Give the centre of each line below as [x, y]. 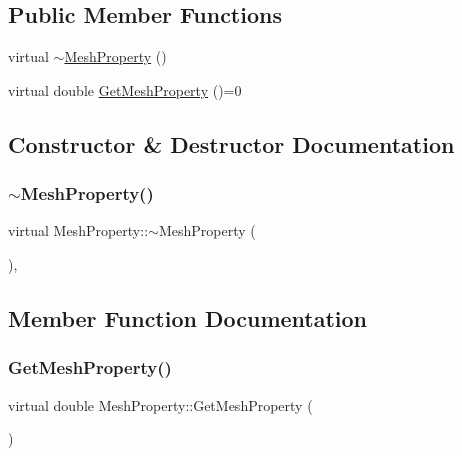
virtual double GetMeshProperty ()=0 [125, 89]
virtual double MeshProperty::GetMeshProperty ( [160, 404]
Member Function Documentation [188, 317]
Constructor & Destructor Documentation [231, 143]
